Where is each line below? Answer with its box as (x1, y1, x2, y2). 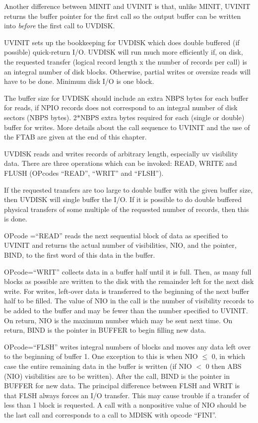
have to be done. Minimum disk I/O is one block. (4, 76, 154, 86)
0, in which (211, 351, 245, 361)
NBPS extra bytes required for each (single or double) (80, 112, 245, 122)
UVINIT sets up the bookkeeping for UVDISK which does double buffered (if (4, 37, 240, 47)
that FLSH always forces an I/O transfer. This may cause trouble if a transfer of (4, 390, 249, 400)
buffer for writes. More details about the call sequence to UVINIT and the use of (4, 122, 250, 132)
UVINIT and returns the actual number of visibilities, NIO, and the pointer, (4, 240, 237, 250)
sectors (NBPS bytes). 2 (4, 112, 77, 122)
